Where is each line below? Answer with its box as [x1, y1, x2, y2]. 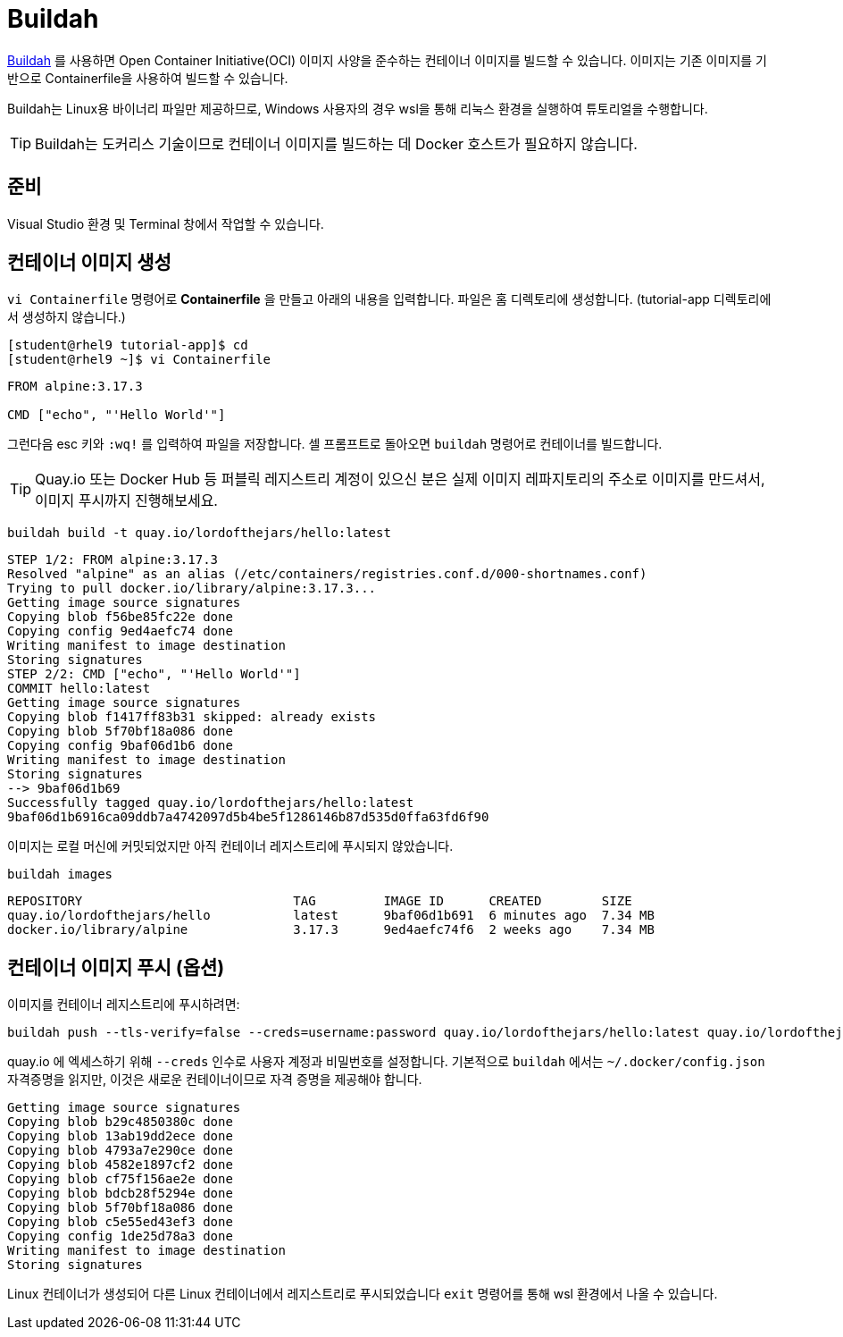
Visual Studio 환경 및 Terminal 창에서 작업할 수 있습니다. [7, 215, 324, 231]
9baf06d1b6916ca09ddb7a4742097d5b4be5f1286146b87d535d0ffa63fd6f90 [7, 810, 489, 825]
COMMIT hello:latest [7, 681, 151, 696]
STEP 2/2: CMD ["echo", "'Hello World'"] [7, 667, 301, 682]
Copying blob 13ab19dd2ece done [7, 1129, 233, 1144]
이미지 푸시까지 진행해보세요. [35, 492, 218, 510]
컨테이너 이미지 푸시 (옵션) [7, 955, 225, 979]
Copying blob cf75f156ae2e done [7, 1172, 233, 1187]
